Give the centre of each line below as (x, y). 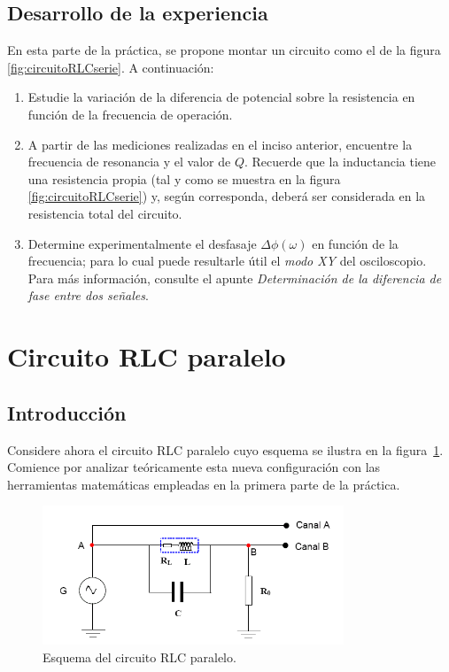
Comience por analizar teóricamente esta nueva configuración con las (194, 467)
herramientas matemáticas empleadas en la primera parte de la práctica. (204, 484)
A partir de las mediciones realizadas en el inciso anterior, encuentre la (220, 144)
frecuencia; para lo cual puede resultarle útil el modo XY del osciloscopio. (227, 261)
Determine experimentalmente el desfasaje (142, 243)
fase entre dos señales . (88, 295)
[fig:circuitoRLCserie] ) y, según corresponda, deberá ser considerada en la (227, 196)
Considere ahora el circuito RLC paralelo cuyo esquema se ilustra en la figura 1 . (225, 449)
